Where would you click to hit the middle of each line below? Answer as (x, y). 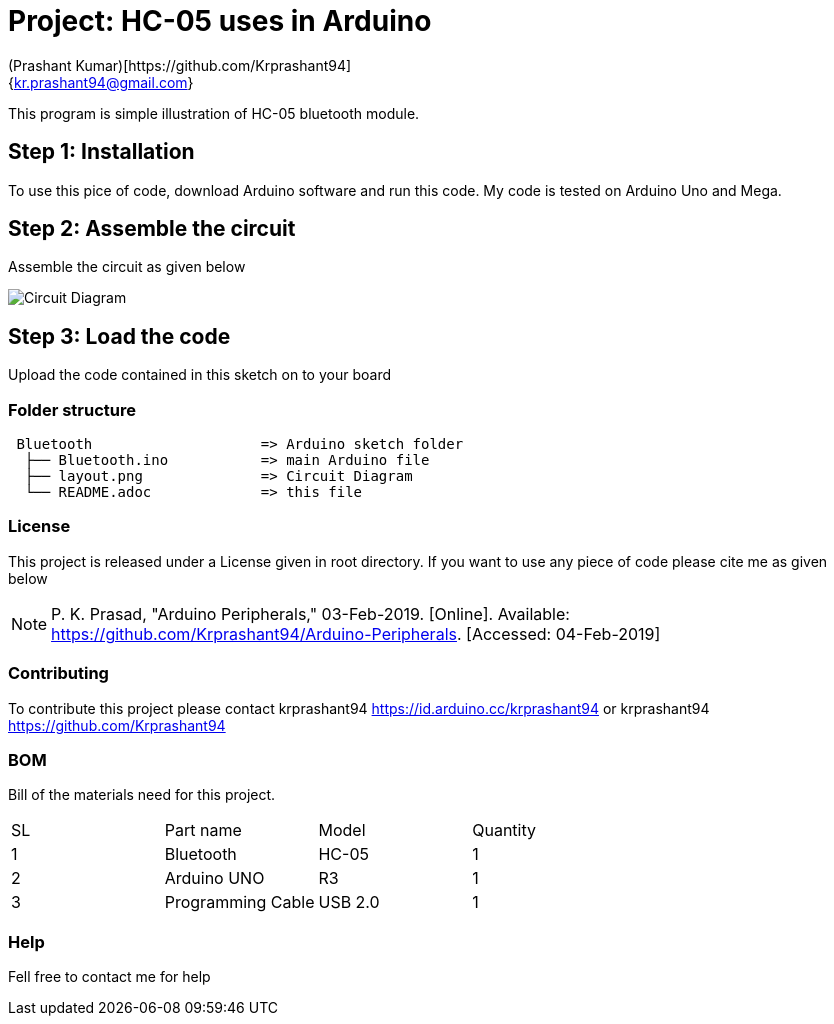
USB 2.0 (349, 902)
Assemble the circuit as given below (127, 267)
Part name (203, 830)
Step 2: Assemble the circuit (152, 229)
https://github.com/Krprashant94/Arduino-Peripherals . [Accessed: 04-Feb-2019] (356, 633)
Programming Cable (239, 902)
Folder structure (72, 409)
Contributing (58, 673)
